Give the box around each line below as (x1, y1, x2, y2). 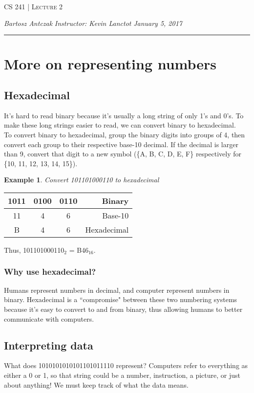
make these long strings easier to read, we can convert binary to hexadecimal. (4, 120, 236, 130)
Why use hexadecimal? (4, 265, 96, 278)
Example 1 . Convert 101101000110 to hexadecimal (4, 175, 159, 185)
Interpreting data (4, 337, 93, 352)
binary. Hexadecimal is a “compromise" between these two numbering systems (4, 294, 237, 305)
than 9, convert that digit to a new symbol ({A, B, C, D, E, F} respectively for (4, 149, 241, 159)
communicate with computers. (4, 313, 94, 324)
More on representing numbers (4, 54, 217, 74)
